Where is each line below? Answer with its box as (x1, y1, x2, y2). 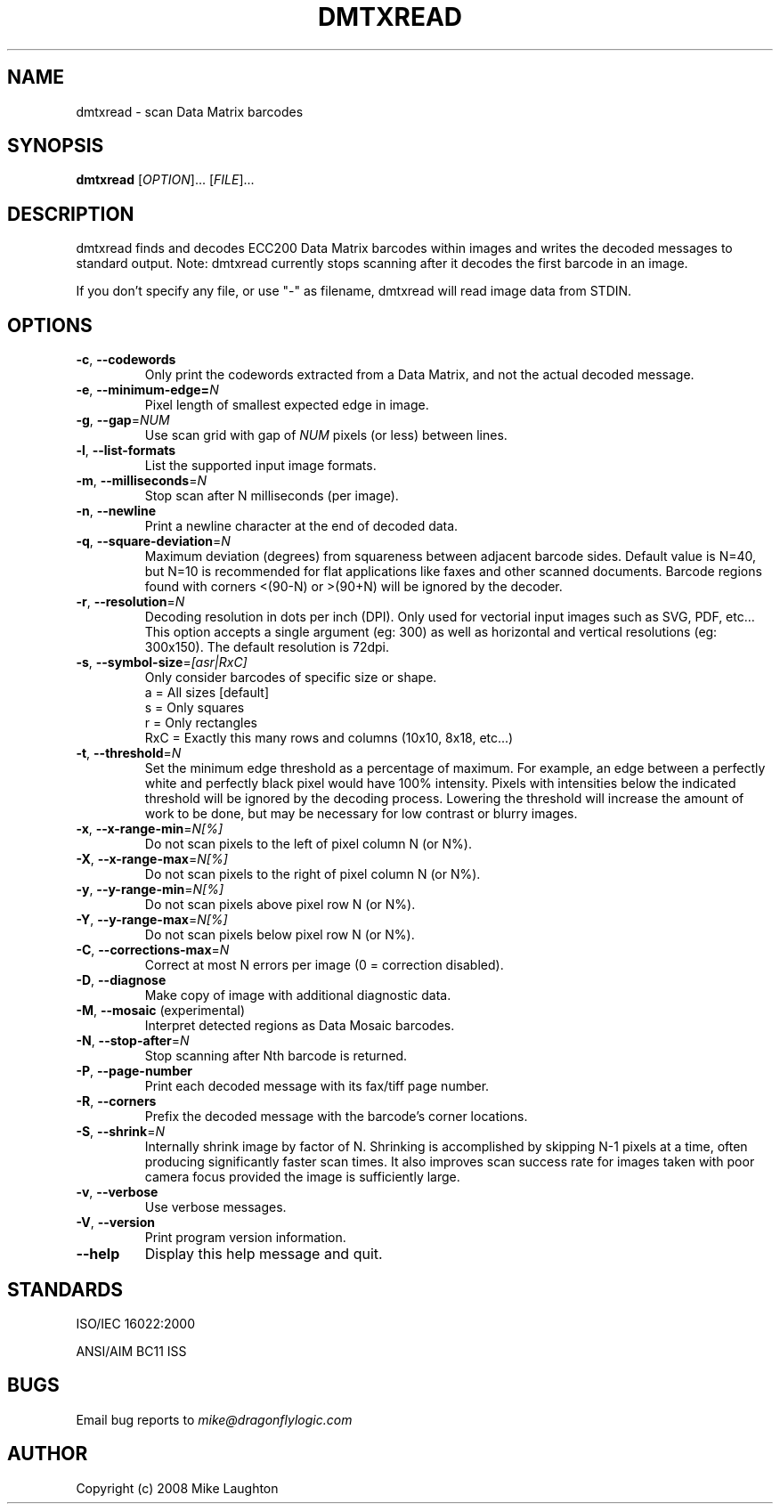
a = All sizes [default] (144, 685, 270, 701)
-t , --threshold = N (76, 745, 182, 761)
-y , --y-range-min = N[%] (76, 881, 224, 898)
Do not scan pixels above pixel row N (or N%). (144, 897, 416, 913)
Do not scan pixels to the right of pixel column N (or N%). (144, 866, 481, 882)
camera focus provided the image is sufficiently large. (144, 1169, 460, 1185)
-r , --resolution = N (76, 594, 185, 610)
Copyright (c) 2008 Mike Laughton (76, 1480, 279, 1496)
